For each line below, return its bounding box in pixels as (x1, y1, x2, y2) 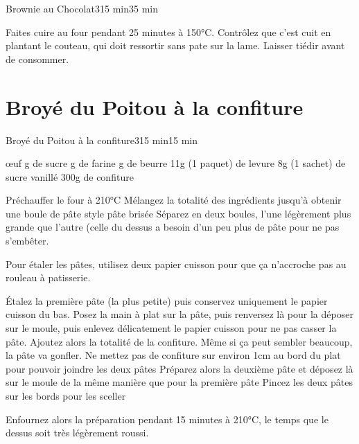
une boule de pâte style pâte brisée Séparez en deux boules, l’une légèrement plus (6, 206, 351, 220)
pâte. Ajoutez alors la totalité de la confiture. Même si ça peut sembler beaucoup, (6, 334, 353, 348)
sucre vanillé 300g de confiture (6, 169, 134, 184)
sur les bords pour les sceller (6, 389, 126, 402)
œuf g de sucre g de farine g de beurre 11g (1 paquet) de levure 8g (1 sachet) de (6, 156, 346, 170)
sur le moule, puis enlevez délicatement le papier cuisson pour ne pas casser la (6, 321, 337, 335)
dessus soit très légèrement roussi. (6, 425, 149, 440)
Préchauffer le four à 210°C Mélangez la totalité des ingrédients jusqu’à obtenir (6, 193, 342, 207)
